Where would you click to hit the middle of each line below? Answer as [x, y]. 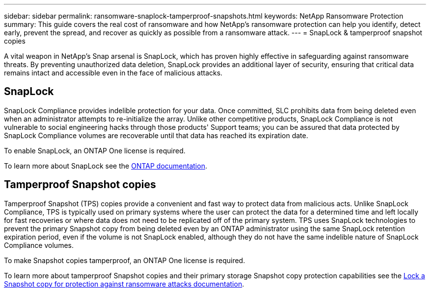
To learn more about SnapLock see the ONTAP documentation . [106, 166]
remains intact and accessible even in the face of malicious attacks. [113, 73]
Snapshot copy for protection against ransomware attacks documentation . [124, 284]
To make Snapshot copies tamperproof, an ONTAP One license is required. [125, 260]
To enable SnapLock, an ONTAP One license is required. [95, 150]
